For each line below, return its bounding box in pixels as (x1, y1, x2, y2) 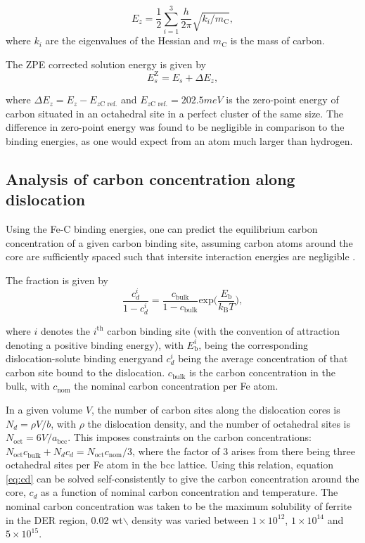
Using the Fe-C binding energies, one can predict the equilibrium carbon (6, 222, 318, 236)
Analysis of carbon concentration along (6, 168, 295, 190)
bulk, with (6, 378, 50, 393)
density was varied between (132, 512, 249, 527)
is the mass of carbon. (230, 33, 325, 48)
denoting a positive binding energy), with (6, 337, 184, 352)
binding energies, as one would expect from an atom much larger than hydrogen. (6, 134, 353, 148)
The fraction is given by (6, 273, 108, 288)
